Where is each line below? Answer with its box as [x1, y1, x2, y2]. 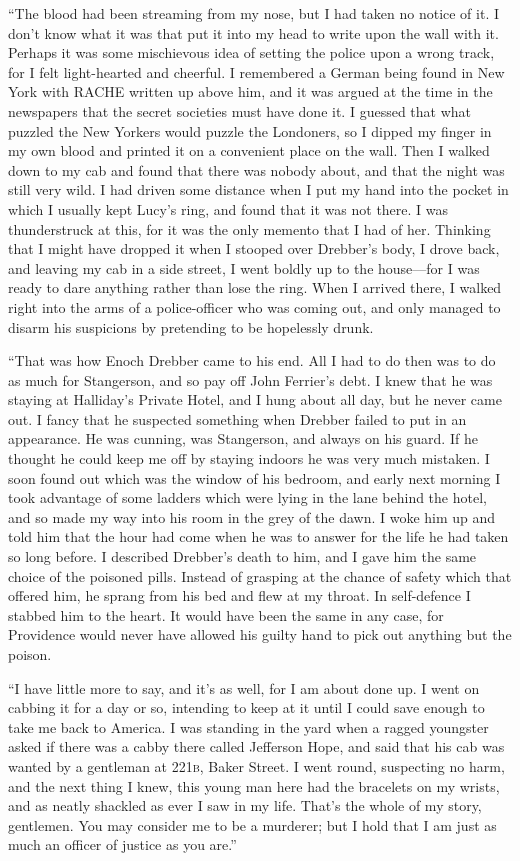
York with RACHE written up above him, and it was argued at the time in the [8, 81, 493, 102]
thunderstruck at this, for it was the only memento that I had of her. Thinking [8, 218, 491, 239]
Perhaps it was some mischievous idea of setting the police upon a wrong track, [8, 42, 495, 63]
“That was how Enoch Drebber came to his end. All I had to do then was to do [8, 350, 496, 371]
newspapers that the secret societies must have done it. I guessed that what [8, 100, 472, 121]
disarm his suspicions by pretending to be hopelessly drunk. [8, 316, 374, 337]
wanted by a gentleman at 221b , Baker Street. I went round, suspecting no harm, [8, 755, 505, 776]
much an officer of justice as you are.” [8, 834, 237, 855]
